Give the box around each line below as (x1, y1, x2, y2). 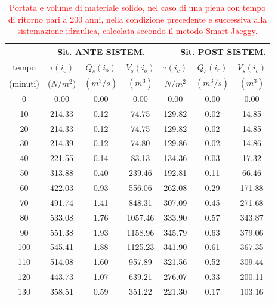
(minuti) (9, 76, 39, 89)
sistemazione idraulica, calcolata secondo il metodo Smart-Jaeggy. (17, 24, 258, 37)
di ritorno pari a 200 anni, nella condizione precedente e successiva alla (8, 13, 267, 25)
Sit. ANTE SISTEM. (57, 45, 146, 57)
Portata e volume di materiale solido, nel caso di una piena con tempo (9, 1, 266, 13)
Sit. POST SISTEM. (180, 45, 266, 57)
